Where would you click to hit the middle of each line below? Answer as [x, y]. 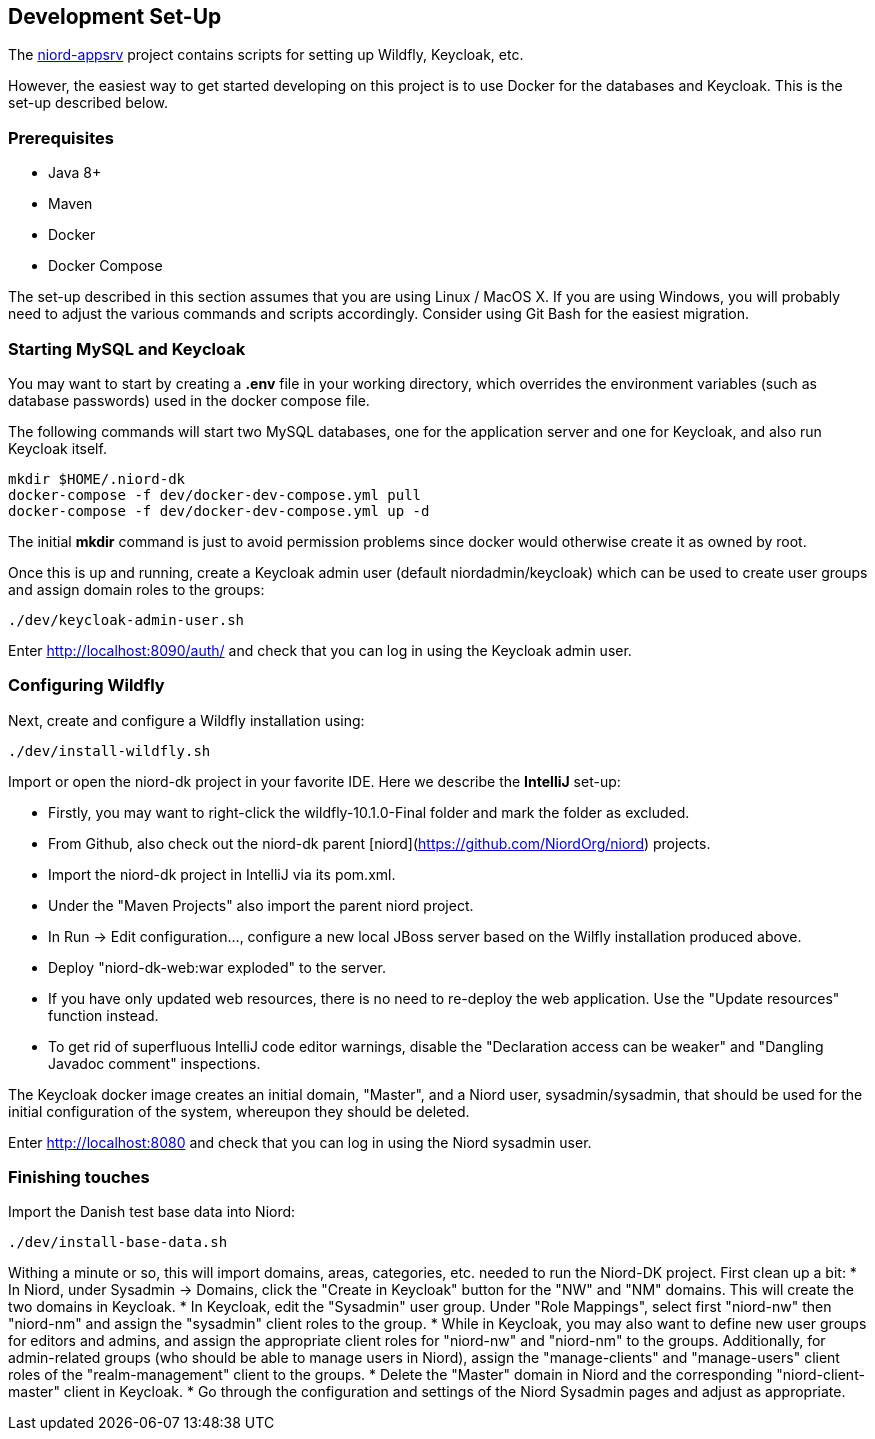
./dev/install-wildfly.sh [109, 750]
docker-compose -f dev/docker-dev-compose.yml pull [215, 494]
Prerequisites [61, 137]
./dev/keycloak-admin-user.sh [126, 619]
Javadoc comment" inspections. [154, 1063]
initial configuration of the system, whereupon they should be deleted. [239, 1111]
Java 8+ [75, 173]
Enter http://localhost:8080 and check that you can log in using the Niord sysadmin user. [300, 1142]
